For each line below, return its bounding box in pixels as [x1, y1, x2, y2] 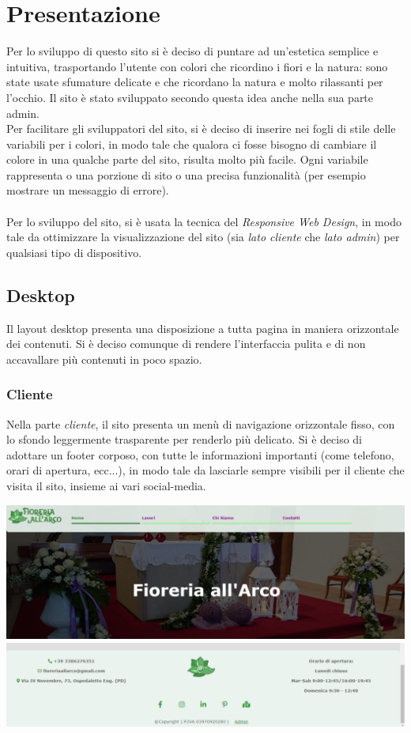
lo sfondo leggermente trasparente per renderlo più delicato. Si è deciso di [6, 431, 363, 448]
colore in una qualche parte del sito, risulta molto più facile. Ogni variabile [6, 151, 368, 168]
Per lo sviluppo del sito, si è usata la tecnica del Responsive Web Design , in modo [6, 213, 402, 229]
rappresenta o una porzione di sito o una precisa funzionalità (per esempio [6, 166, 366, 183]
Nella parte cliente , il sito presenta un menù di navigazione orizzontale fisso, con [6, 415, 395, 432]
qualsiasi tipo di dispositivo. [6, 244, 142, 260]
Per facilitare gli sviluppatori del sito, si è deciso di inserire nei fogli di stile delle [6, 120, 396, 137]
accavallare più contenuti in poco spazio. [6, 350, 202, 367]
